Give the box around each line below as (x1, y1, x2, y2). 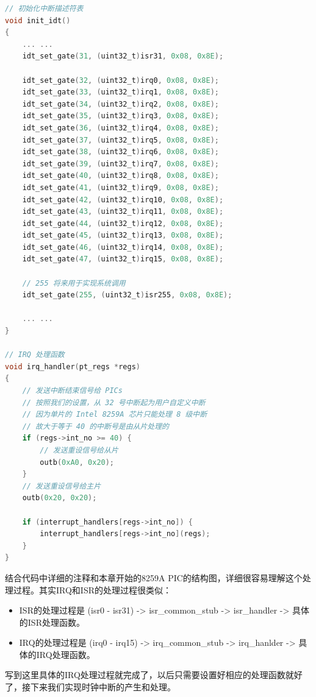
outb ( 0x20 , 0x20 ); (22, 494, 97, 503)
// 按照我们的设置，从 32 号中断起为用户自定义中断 (22, 398, 206, 407)
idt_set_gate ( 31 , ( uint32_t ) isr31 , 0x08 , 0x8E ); (22, 52, 224, 61)
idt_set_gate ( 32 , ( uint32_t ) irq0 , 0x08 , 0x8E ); (22, 76, 219, 85)
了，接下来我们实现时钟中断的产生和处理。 (5, 681, 176, 693)
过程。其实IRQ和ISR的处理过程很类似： (13, 583, 171, 596)
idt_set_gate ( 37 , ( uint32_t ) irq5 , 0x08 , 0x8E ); (22, 135, 219, 144)
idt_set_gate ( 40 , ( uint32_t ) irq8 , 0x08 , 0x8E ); (22, 171, 219, 180)
